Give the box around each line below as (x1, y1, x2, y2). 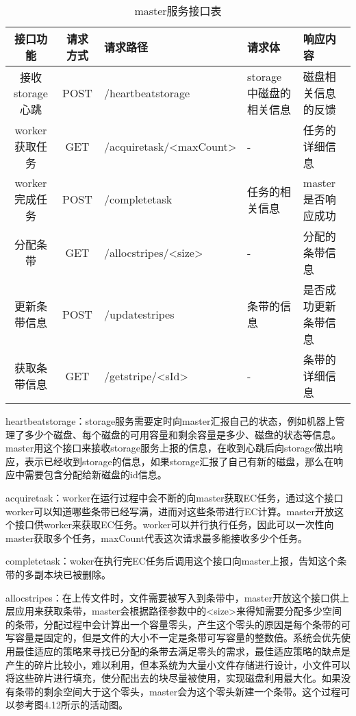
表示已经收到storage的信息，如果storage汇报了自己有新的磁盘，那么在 (24, 454, 334, 468)
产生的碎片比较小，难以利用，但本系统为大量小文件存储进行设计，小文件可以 (5, 657, 351, 671)
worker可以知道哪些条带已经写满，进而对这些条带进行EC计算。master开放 (5, 504, 334, 518)
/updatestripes (104, 306, 175, 322)
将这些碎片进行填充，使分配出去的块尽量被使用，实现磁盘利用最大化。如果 (5, 671, 341, 685)
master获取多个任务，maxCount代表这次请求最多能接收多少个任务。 (5, 530, 308, 545)
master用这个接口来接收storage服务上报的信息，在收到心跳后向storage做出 (5, 441, 333, 455)
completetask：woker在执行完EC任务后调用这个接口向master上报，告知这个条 (5, 554, 347, 568)
